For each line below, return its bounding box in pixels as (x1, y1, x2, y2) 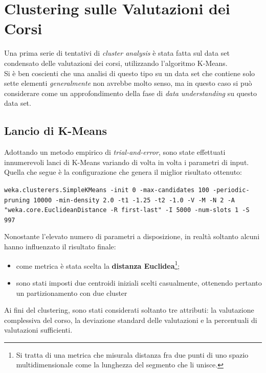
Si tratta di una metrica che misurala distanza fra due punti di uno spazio (16, 349, 249, 360)
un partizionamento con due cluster (16, 287, 127, 298)
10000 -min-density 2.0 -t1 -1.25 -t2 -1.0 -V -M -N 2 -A (33, 196, 235, 204)
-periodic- (213, 186, 250, 194)
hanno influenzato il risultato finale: (4, 241, 116, 252)
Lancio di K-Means (4, 123, 107, 138)
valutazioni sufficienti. (4, 324, 73, 335)
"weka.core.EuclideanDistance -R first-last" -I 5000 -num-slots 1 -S (4, 206, 250, 214)
